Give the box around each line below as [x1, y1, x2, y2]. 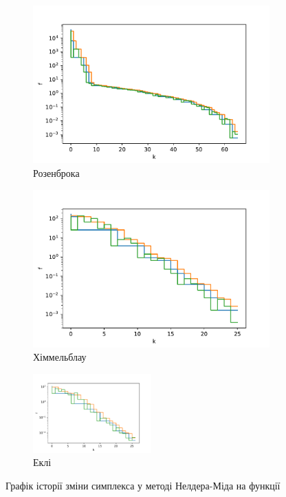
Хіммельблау [33, 350, 87, 364]
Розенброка [33, 165, 80, 180]
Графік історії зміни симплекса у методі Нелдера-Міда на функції [5, 478, 280, 492]
